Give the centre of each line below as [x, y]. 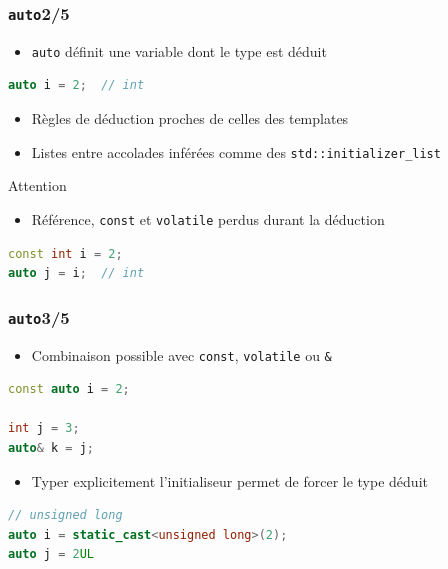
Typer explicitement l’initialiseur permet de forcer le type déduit [229, 480]
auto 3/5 [39, 316]
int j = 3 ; [44, 428]
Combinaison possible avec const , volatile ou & [181, 354]
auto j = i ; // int [76, 273]
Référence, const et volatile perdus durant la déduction [208, 218]
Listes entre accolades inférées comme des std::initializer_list [236, 151]
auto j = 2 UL [51, 554]
